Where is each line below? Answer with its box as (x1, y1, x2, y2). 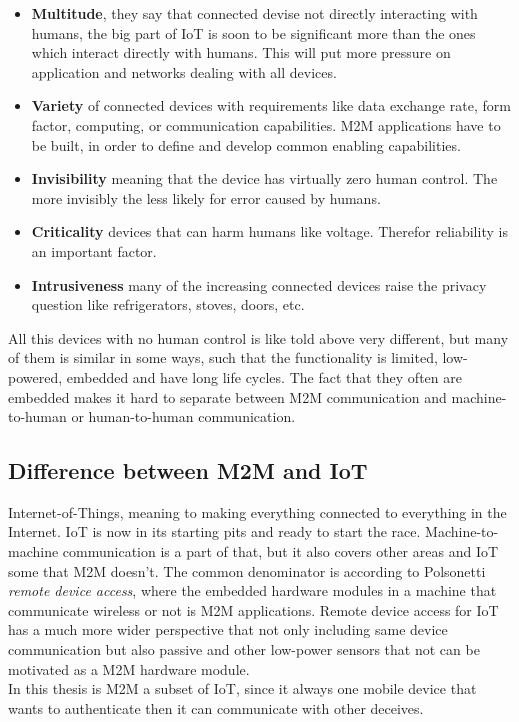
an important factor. (31, 240, 157, 261)
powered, (8, 366, 63, 387)
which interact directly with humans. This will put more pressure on (31, 42, 451, 63)
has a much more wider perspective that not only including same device (8, 619, 448, 640)
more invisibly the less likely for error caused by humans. (31, 187, 381, 208)
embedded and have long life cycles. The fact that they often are (66, 366, 462, 387)
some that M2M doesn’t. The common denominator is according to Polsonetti (8, 560, 486, 581)
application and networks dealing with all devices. (31, 61, 337, 82)
